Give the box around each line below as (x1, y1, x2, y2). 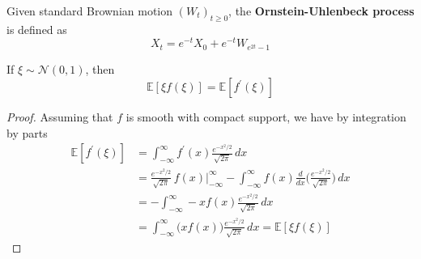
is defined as (6, 20, 67, 37)
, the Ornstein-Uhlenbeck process (228, 2, 415, 19)
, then (85, 61, 115, 78)
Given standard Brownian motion (6, 2, 173, 19)
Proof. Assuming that (6, 108, 113, 125)
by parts (6, 124, 48, 141)
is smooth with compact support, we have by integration (125, 108, 406, 125)
